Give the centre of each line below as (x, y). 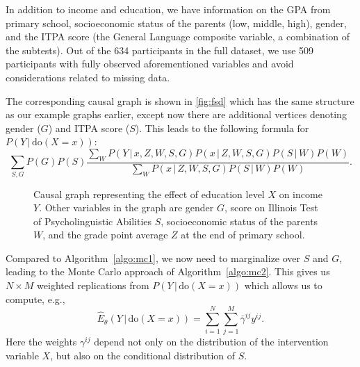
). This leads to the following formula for (222, 128)
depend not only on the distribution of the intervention (211, 342)
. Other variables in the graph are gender (126, 207)
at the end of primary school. (243, 235)
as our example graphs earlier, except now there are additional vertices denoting (176, 114)
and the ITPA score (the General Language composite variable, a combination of (178, 36)
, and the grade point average (105, 235)
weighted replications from (93, 285)
